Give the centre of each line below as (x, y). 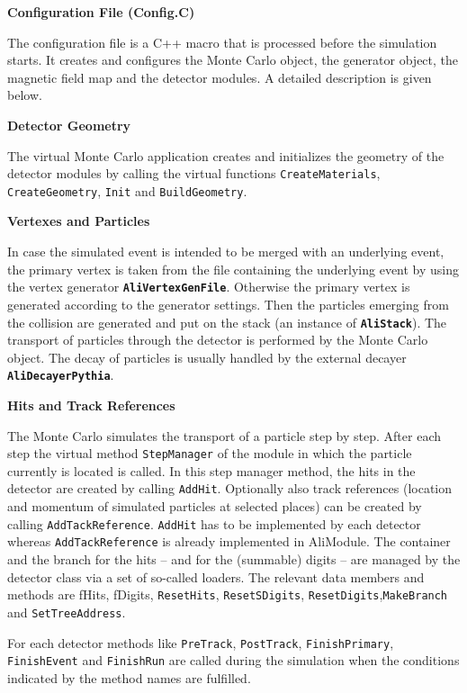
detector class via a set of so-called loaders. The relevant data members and (216, 576)
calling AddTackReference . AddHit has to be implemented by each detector (214, 523)
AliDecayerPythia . (61, 375)
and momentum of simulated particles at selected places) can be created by (215, 506)
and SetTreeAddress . (67, 612)
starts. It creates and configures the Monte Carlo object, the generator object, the (233, 60)
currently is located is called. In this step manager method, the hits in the (211, 470)
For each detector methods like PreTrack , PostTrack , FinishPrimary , (201, 642)
